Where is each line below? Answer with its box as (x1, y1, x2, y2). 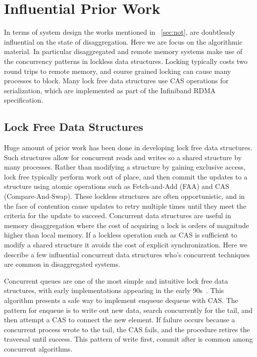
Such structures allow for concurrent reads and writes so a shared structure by (4, 152, 242, 162)
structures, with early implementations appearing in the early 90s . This (4, 285, 224, 296)
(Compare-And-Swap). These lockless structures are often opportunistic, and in (4, 191, 245, 201)
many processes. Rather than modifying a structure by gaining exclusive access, (4, 162, 246, 172)
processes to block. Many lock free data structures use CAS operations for (4, 75, 229, 86)
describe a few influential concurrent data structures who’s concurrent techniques (4, 249, 250, 259)
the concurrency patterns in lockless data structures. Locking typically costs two (4, 56, 248, 66)
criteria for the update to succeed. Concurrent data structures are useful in (4, 210, 231, 221)
